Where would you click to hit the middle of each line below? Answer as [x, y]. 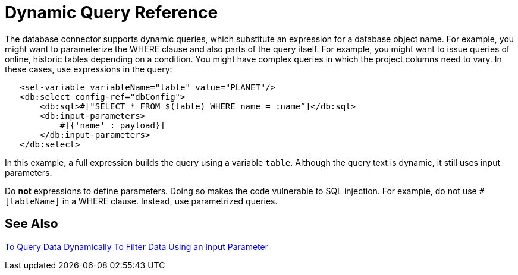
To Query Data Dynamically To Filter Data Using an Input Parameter [136, 246]
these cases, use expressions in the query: [89, 69]
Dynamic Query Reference [112, 12]
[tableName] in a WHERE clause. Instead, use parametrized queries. [141, 201]
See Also [32, 224]
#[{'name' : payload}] [112, 125]
